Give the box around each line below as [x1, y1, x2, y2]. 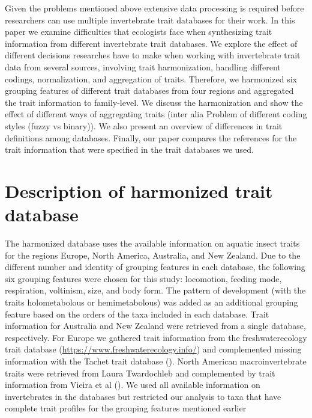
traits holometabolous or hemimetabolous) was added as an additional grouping [5, 296, 298, 308]
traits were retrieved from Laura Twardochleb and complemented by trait [5, 366, 275, 379]
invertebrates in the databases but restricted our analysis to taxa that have [5, 390, 281, 402]
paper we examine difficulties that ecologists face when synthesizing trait [5, 25, 272, 38]
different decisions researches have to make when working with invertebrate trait [5, 49, 301, 61]
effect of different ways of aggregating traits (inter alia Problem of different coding [5, 108, 307, 120]
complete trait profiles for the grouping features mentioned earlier [5, 402, 247, 414]
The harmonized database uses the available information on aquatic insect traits [5, 237, 300, 250]
